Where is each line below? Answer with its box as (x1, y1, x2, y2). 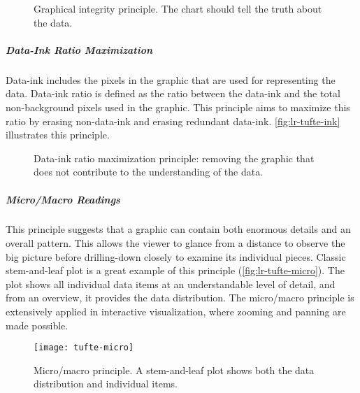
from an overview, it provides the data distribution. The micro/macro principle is (6, 290, 354, 305)
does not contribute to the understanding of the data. (34, 164, 264, 179)
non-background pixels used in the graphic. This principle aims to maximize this (6, 99, 350, 114)
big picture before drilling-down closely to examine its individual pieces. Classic (6, 249, 346, 264)
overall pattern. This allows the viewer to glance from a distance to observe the (6, 236, 345, 250)
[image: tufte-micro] (34, 343, 134, 353)
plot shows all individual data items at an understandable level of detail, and (6, 276, 336, 291)
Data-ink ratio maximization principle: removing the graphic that (34, 150, 315, 165)
